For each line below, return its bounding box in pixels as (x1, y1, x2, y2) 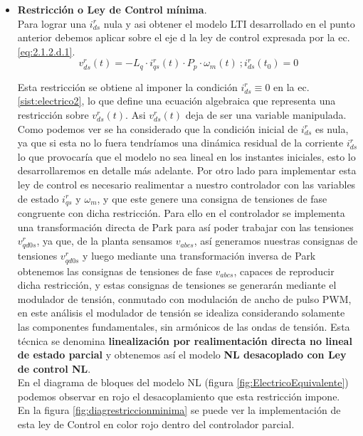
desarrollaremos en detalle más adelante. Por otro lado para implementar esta (17, 163, 357, 178)
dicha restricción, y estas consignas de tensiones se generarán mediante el (17, 277, 337, 292)
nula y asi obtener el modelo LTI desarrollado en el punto (103, 16, 355, 31)
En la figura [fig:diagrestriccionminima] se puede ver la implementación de (17, 403, 341, 418)
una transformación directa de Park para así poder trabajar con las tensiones (17, 219, 354, 234)
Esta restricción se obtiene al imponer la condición (17, 79, 238, 94)
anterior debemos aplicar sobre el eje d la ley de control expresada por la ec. (17, 30, 350, 45)
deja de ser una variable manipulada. (185, 107, 347, 122)
